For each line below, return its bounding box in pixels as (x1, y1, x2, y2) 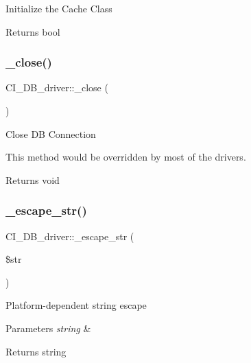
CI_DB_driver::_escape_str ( (5, 229, 134, 243)
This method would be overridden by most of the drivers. (5, 150, 246, 164)
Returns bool (5, 24, 60, 38)
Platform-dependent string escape (5, 298, 147, 312)
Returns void (5, 172, 60, 187)
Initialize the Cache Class (5, 1, 112, 15)
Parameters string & (5, 320, 91, 335)
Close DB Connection (5, 126, 96, 141)
